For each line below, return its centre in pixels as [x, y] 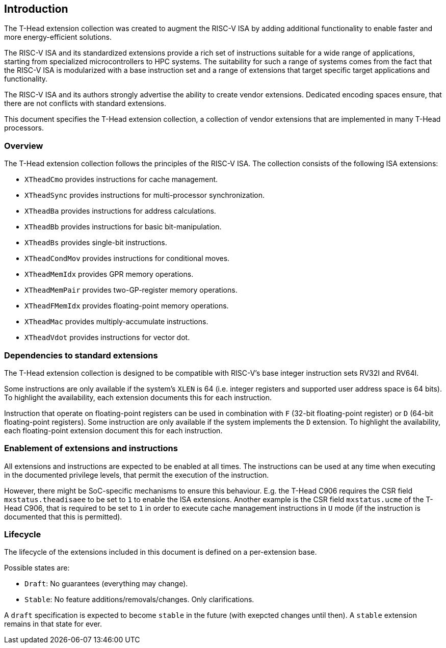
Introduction [36, 9]
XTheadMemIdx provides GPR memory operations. [109, 274]
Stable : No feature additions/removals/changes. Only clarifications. [139, 600]
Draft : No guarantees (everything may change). [106, 584]
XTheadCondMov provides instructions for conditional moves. [127, 258]
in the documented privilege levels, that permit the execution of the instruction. [137, 475]
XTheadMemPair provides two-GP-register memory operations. [131, 290]
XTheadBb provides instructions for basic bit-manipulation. [123, 227]
